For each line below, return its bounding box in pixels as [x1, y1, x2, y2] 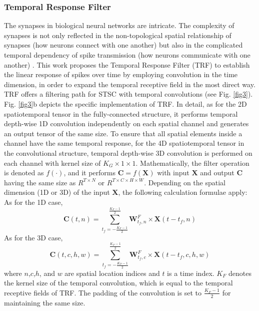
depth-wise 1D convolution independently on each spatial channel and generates [4, 118, 249, 129]
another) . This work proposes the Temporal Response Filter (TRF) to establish [4, 59, 250, 70]
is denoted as [4, 167, 44, 178]
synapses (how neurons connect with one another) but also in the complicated [4, 40, 243, 50]
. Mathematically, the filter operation [135, 157, 249, 168]
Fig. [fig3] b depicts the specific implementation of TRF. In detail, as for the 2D [4, 98, 247, 109]
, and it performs [63, 167, 116, 178]
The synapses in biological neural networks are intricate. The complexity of [4, 20, 234, 31]
